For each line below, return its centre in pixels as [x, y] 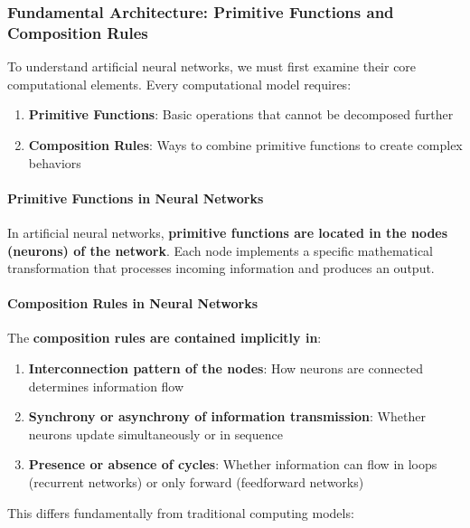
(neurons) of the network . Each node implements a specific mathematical [221, 250]
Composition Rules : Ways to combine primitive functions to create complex [245, 144]
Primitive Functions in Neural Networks [136, 198]
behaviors [55, 162]
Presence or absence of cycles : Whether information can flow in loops [233, 464]
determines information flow [106, 386]
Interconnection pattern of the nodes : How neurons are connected [226, 368]
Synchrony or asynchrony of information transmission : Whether [227, 416]
